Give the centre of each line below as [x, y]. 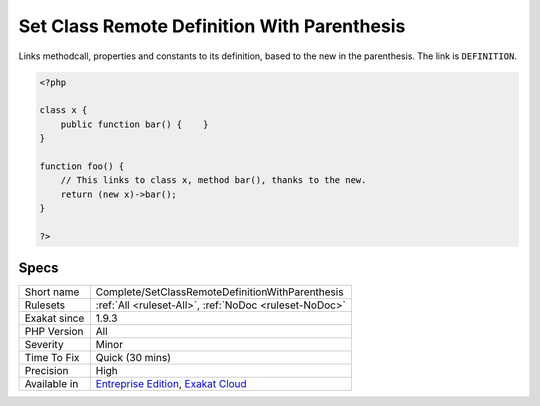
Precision [46, 371]
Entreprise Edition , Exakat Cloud [171, 384]
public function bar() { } [134, 124]
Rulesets [44, 305]
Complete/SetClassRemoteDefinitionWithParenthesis [219, 292]
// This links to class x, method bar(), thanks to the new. [213, 180]
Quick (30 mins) [133, 358]
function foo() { [82, 166]
